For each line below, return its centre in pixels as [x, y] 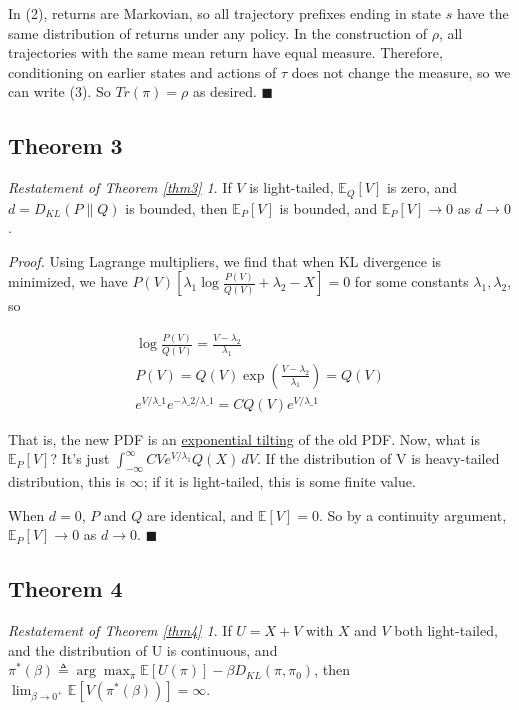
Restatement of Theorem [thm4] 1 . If [120, 630]
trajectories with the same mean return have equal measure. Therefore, [225, 52]
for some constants [411, 281]
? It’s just [80, 458]
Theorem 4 [65, 588]
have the [482, 13]
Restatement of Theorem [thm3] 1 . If [120, 187]
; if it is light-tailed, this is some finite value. [279, 481]
